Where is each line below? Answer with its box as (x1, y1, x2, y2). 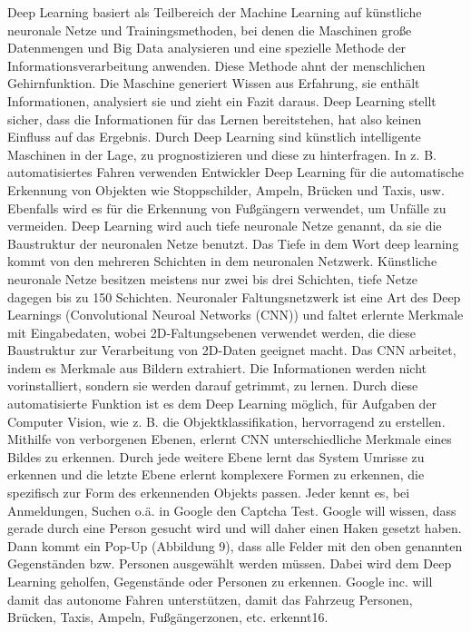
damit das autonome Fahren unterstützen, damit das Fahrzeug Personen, (7, 589, 413, 608)
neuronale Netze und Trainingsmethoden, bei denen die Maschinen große (7, 20, 412, 39)
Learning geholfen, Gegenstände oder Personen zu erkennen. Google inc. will (7, 572, 433, 590)
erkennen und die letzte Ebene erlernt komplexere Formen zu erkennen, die (7, 465, 425, 484)
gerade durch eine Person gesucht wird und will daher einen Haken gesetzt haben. (7, 518, 462, 538)
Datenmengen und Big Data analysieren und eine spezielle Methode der (7, 38, 407, 57)
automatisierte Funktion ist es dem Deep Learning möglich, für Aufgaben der (7, 394, 437, 413)
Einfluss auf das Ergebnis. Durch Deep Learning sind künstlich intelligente (7, 127, 421, 146)
